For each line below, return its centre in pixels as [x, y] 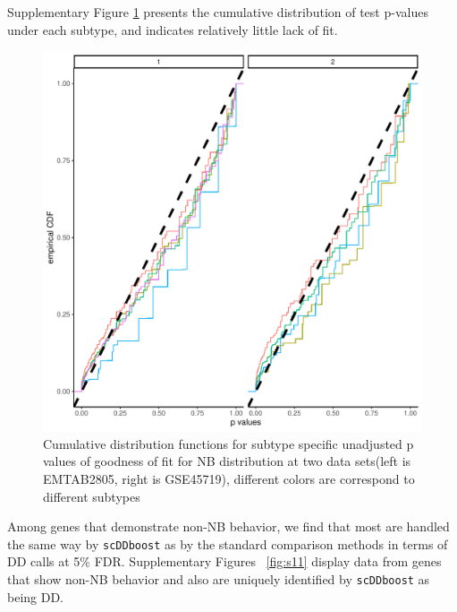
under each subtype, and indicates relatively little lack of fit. [173, 29]
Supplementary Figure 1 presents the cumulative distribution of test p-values [218, 12]
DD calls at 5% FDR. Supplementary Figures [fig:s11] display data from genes [224, 561]
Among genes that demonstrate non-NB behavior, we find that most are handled [228, 526]
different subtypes [92, 496]
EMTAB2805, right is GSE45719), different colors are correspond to [229, 478]
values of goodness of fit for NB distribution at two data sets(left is [227, 461]
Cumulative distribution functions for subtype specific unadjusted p [228, 443]
